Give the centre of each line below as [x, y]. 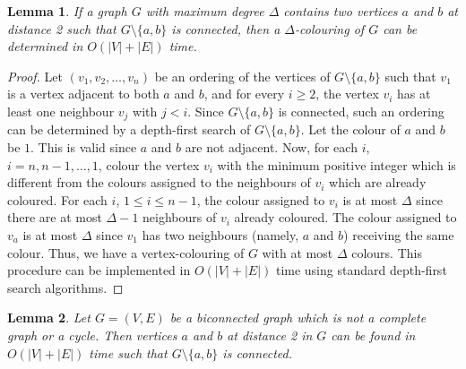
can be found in [373, 335]
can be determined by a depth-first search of [129, 129]
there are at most [55, 217]
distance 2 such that [62, 28]
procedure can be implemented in [99, 270]
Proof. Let [35, 76]
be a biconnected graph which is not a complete [298, 318]
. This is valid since [84, 147]
